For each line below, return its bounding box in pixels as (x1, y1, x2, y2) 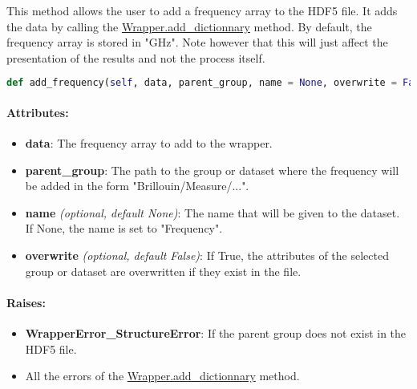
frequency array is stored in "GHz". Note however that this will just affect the (6, 34, 388, 51)
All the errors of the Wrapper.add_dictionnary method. (25, 367, 300, 384)
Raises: (6, 294, 46, 310)
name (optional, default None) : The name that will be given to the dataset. (25, 204, 400, 221)
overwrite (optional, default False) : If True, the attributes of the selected (25, 247, 389, 264)
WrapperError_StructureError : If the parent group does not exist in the (25, 325, 407, 341)
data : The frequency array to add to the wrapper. (25, 135, 273, 152)
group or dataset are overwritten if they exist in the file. (25, 262, 302, 279)
